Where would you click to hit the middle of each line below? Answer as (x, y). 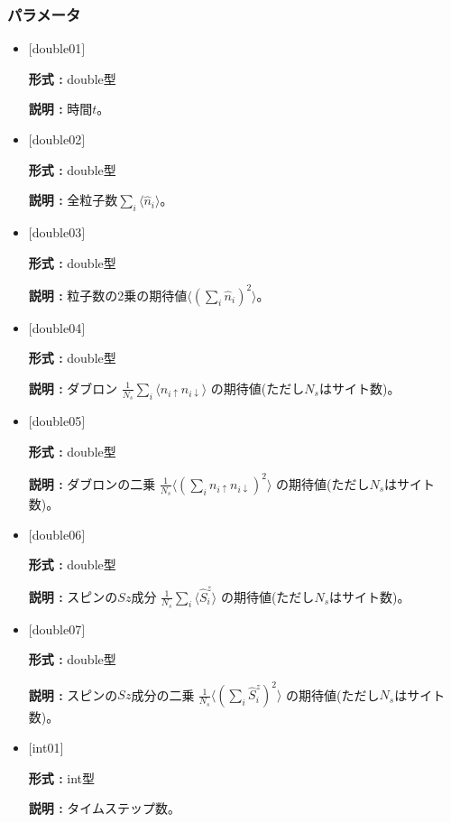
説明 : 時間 (60, 109)
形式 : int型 (62, 777)
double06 (57, 534)
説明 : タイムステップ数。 (105, 808)
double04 (57, 327)
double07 (57, 629)
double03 (57, 231)
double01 (57, 48)
